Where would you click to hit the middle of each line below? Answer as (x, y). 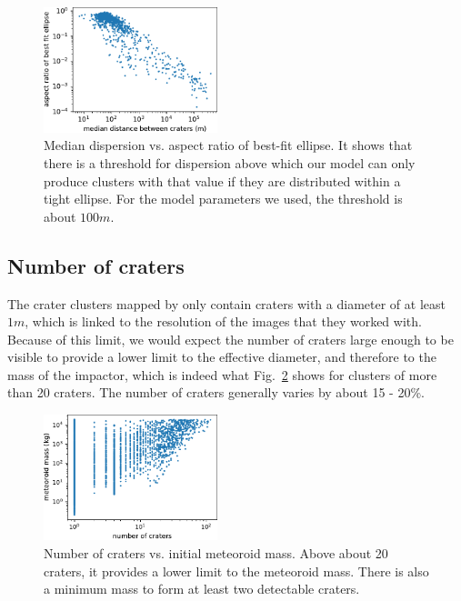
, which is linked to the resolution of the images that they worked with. (223, 321)
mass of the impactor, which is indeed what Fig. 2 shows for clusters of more (222, 374)
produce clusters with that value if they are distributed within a (222, 180)
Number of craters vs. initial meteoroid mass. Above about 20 (216, 553)
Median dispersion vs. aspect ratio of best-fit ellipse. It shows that (228, 145)
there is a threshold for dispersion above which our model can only (230, 162)
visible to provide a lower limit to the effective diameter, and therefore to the (222, 357)
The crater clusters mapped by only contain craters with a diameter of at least (226, 303)
